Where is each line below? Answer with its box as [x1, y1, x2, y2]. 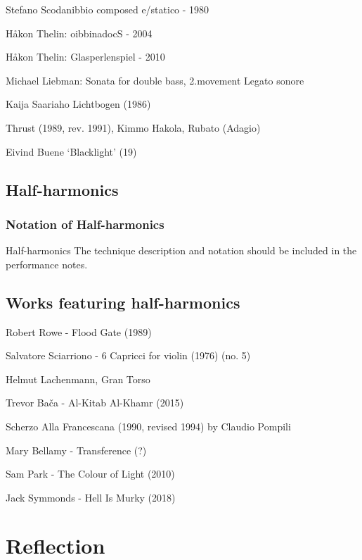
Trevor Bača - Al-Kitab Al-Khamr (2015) [6, 395, 184, 410]
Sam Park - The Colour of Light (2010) [6, 466, 175, 481]
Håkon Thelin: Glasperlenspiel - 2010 [6, 49, 165, 64]
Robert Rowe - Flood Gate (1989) [6, 324, 152, 339]
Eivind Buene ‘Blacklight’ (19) [6, 144, 137, 158]
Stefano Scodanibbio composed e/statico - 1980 [6, 2, 209, 16]
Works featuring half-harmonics [6, 291, 240, 313]
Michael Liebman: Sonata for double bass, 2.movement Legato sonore [6, 73, 304, 87]
